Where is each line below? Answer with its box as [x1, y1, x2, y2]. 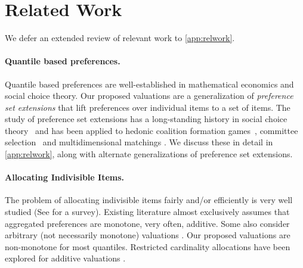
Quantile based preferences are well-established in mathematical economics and [5, 77, 294, 90]
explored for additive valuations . [5, 252, 126, 264]
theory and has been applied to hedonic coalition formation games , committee [5, 124, 298, 136]
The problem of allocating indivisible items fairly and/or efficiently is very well [5, 194, 293, 206]
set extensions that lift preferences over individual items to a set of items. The [5, 101, 290, 113]
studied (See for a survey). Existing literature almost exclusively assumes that [5, 205, 290, 218]
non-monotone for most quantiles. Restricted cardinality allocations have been [5, 240, 290, 253]
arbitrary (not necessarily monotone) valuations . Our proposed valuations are [5, 229, 290, 241]
